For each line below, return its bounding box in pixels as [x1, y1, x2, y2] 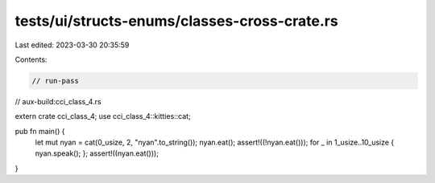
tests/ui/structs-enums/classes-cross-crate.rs [14, 12, 338, 30]
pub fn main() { [14, 126, 65, 136]
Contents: [14, 55, 48, 64]
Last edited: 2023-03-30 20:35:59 [14, 40, 130, 50]
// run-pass [31, 76, 80, 85]
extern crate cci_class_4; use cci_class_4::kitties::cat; [14, 112, 191, 121]
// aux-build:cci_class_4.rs [14, 96, 101, 106]
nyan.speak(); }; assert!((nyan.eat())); [35, 148, 159, 158]
